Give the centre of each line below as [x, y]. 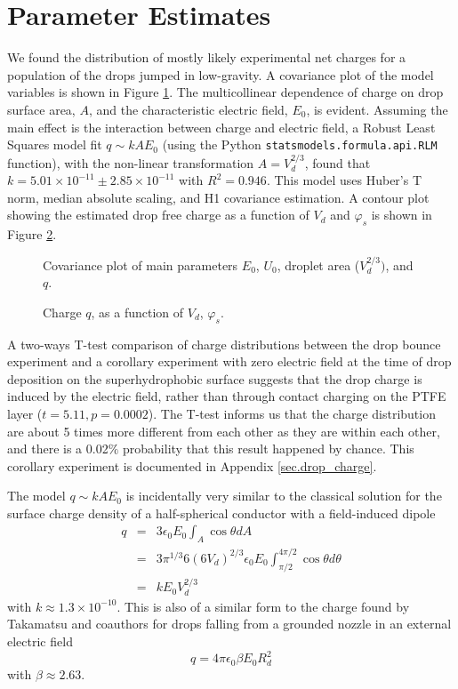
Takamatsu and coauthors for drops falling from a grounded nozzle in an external [229, 624]
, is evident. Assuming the [377, 109]
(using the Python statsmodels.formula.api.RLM [300, 144]
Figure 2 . [32, 234]
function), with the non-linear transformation [131, 162]
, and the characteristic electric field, [188, 109]
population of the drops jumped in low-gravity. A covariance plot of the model [221, 74]
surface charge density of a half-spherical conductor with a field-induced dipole [221, 513]
